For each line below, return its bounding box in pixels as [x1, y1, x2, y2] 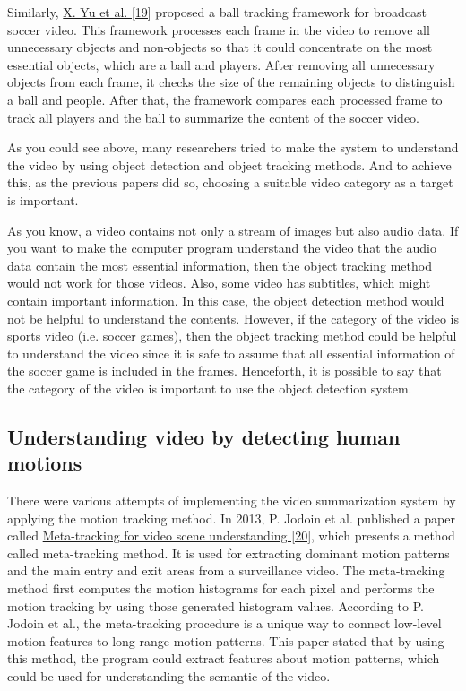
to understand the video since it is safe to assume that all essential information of [7, 343, 455, 362]
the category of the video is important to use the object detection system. [7, 378, 412, 397]
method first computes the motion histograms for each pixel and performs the [7, 579, 435, 598]
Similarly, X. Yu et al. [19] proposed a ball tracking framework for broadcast [7, 3, 427, 21]
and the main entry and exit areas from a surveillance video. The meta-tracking [7, 561, 445, 580]
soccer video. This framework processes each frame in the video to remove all [7, 20, 430, 39]
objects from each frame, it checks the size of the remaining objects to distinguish [7, 73, 455, 91]
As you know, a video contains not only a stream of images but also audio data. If [7, 220, 459, 239]
